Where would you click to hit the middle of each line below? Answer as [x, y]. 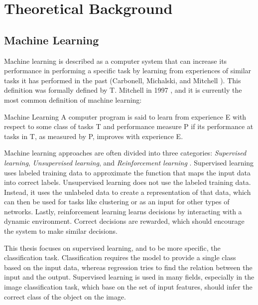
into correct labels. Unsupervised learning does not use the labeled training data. [128, 182]
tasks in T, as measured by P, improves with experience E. [94, 136]
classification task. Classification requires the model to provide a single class [120, 257]
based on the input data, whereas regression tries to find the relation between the [128, 267]
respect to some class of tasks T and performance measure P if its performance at [129, 126]
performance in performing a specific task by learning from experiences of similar [128, 71]
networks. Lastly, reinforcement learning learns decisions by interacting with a [123, 211]
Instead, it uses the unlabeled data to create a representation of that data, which [128, 192]
